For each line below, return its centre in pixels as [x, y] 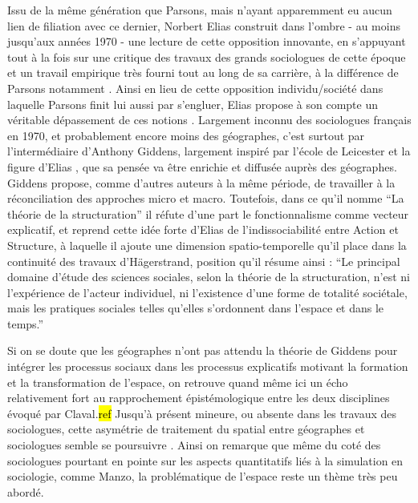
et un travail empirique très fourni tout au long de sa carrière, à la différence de [203, 72]
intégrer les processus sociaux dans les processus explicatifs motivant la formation [208, 366]
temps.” [26, 323]
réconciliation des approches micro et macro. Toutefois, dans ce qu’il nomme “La [206, 198]
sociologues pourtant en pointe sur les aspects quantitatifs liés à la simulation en [205, 460]
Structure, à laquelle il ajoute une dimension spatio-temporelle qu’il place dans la [207, 245]
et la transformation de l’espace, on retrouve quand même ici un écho [178, 382]
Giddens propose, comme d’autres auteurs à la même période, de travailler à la [201, 182]
